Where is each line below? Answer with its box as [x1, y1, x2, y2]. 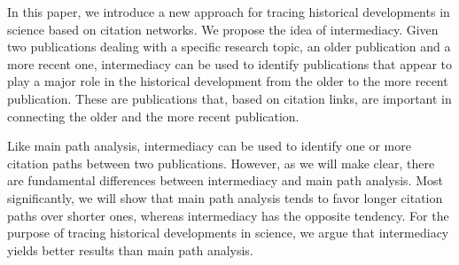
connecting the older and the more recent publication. [7, 106, 300, 125]
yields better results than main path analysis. [7, 240, 253, 259]
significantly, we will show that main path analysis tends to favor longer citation [7, 188, 443, 207]
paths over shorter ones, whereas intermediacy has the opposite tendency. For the [7, 206, 449, 224]
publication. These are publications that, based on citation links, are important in [7, 89, 452, 107]
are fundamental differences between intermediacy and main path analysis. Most [7, 171, 443, 190]
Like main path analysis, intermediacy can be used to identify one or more [7, 136, 411, 155]
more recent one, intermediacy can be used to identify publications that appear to [7, 54, 452, 73]
